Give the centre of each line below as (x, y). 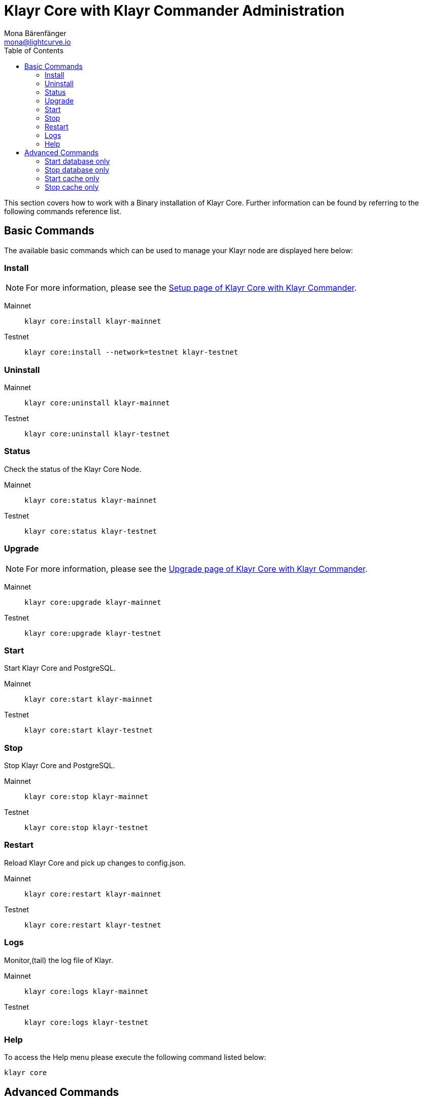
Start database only (77, 161)
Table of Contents (34, 50)
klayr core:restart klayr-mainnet (93, 894)
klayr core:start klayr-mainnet (89, 699)
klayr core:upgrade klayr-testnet (93, 633)
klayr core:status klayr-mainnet (91, 500)
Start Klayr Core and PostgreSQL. (60, 668)
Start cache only (72, 178)
